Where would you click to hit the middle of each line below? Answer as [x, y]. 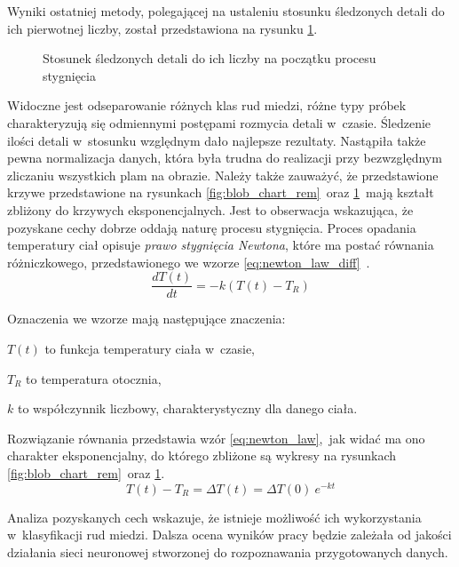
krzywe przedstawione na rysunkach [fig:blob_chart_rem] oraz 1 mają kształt [221, 192]
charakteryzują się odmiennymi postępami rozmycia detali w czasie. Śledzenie [219, 122]
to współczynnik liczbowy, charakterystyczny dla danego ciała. [187, 408]
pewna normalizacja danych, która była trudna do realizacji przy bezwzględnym [225, 158]
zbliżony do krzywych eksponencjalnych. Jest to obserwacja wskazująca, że [210, 209]
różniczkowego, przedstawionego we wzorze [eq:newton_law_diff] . [189, 262]
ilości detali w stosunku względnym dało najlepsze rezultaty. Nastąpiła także [217, 140]
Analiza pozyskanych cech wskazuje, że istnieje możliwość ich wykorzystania [214, 517]
